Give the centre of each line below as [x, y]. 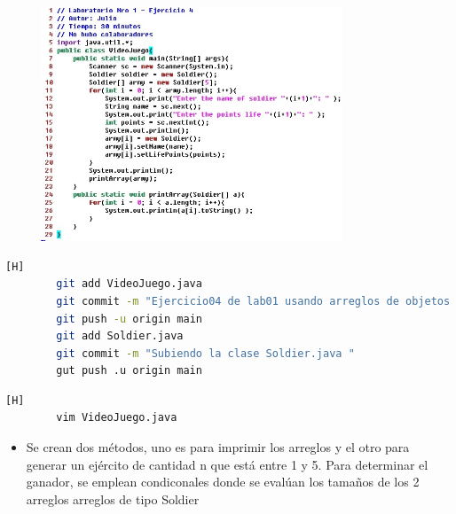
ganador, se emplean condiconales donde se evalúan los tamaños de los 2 [223, 482]
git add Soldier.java [120, 336]
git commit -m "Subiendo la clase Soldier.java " [205, 353]
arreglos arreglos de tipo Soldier [113, 498]
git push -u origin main [129, 319]
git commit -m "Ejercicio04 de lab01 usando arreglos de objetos [253, 301]
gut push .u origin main [129, 371]
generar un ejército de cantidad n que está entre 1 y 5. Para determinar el [227, 464]
